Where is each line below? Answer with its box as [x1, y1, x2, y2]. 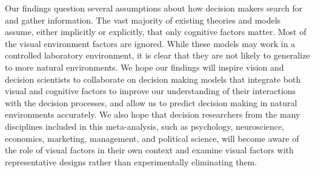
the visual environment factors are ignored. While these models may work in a [5, 37, 296, 49]
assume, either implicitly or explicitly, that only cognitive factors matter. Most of [5, 25, 307, 38]
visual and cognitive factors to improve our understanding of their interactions [5, 84, 296, 97]
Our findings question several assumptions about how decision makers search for [5, 2, 303, 14]
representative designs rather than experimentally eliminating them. [5, 155, 257, 168]
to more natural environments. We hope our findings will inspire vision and [5, 60, 284, 73]
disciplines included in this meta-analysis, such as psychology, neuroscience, [5, 119, 285, 132]
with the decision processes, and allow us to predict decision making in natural [5, 96, 297, 109]
